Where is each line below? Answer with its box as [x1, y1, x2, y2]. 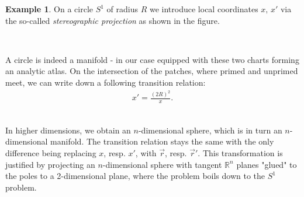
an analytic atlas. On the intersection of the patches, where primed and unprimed [5, 65, 298, 77]
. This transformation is [198, 147, 283, 159]
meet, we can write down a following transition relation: [5, 76, 206, 88]
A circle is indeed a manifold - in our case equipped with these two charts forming [5, 53, 299, 65]
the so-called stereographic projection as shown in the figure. [5, 14, 220, 26]
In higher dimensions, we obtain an [5, 124, 131, 136]
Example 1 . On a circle [5, 3, 94, 15]
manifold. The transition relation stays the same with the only [50, 135, 274, 147]
